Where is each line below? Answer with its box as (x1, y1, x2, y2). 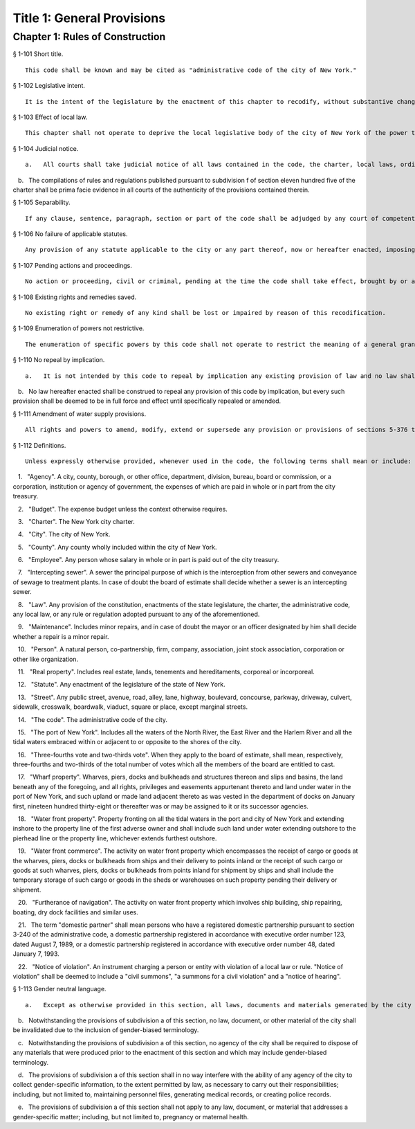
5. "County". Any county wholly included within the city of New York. (17, 543, 217, 551)
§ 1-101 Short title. (12, 50, 64, 58)
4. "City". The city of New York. (17, 530, 111, 539)
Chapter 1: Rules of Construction (12, 30, 166, 43)
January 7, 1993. (12, 950, 60, 958)
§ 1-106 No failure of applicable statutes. (12, 230, 128, 238)
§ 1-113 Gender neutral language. (12, 985, 107, 993)
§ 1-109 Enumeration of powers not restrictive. (12, 324, 145, 332)
